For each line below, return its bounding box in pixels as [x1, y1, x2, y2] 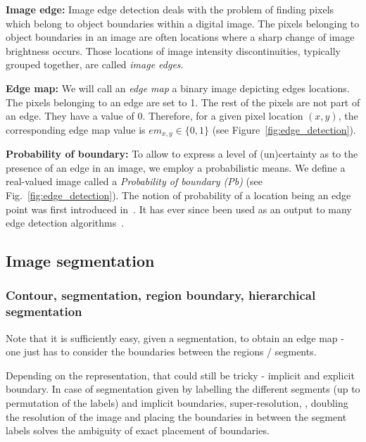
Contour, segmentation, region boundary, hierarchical [6, 286, 316, 304]
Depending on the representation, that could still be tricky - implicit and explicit [6, 367, 355, 382]
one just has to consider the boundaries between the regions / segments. [6, 344, 317, 359]
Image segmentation [6, 250, 155, 272]
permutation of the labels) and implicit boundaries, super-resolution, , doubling [6, 396, 348, 410]
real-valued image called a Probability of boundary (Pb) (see [6, 174, 263, 189]
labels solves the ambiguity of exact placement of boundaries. [6, 423, 270, 438]
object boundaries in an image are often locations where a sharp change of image [6, 30, 355, 44]
